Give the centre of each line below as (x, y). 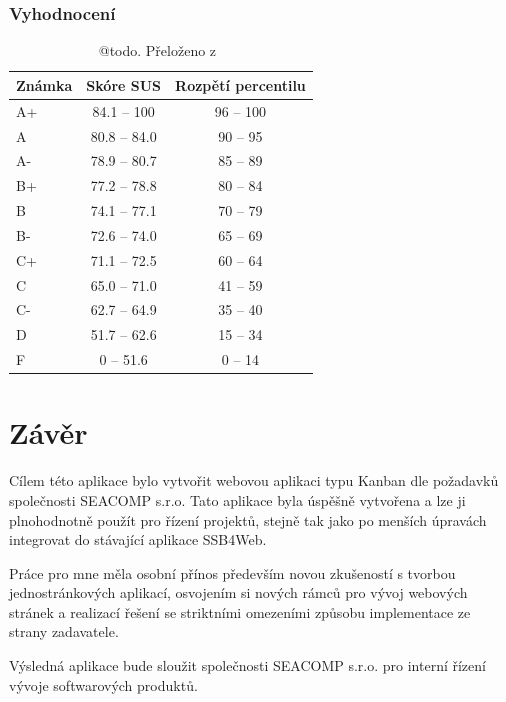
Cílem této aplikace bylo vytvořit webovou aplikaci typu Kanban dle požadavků (254, 480)
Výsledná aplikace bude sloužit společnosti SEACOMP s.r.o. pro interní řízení (247, 665)
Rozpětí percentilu (240, 84)
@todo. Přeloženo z (157, 50)
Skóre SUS (124, 84)
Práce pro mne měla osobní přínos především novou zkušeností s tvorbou (232, 572)
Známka (44, 84)
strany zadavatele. (64, 631)
